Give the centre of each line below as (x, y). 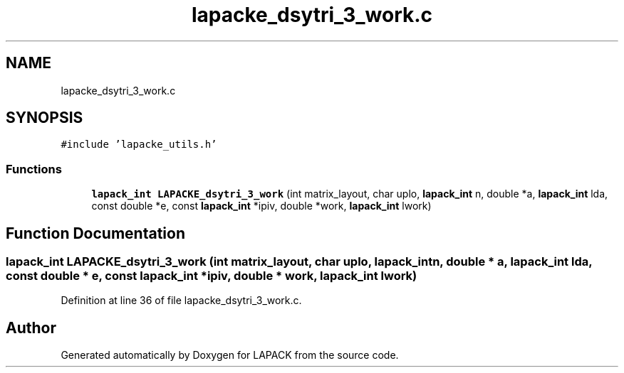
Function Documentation (95, 233)
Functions (34, 169)
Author (31, 328)
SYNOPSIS (45, 118)
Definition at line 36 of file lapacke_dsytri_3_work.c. (181, 301)
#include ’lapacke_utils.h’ (139, 145)
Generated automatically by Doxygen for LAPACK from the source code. (230, 355)
